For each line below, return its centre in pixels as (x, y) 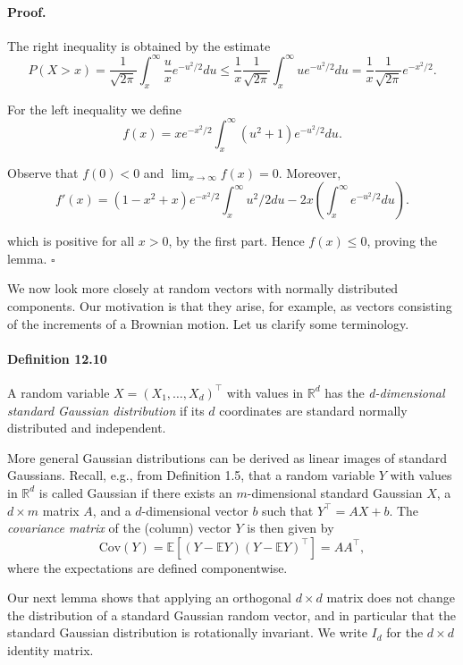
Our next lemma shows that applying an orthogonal (149, 598)
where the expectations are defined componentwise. (147, 567)
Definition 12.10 (57, 358)
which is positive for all (71, 241)
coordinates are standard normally (313, 410)
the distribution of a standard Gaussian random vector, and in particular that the (231, 614)
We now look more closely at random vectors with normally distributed (203, 288)
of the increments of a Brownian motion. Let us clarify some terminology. (208, 323)
